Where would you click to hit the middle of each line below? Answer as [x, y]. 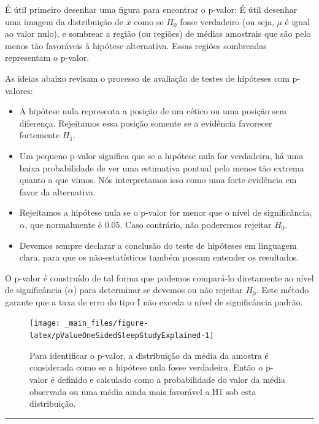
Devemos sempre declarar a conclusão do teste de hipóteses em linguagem [158, 245]
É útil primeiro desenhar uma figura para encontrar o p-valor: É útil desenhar [151, 9]
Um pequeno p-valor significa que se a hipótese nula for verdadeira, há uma [161, 155]
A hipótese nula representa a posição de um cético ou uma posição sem [153, 111]
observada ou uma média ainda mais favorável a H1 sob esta [143, 391]
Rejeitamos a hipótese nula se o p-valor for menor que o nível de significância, [166, 212]
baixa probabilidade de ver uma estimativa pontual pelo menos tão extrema [162, 167]
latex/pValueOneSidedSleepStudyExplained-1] [122, 336]
